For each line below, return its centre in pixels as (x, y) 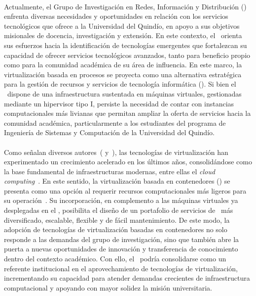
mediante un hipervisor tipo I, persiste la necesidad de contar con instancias (119, 103)
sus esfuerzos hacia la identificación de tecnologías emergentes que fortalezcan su (126, 45)
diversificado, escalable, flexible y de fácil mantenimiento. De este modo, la (117, 220)
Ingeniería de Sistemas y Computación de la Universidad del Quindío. (109, 132)
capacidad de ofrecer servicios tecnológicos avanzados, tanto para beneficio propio (127, 55)
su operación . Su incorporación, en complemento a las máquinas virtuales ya (121, 200)
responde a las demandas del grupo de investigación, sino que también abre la (122, 239)
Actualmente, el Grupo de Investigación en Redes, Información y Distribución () (125, 6)
